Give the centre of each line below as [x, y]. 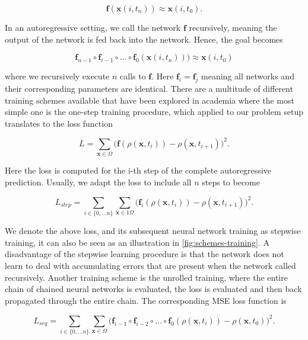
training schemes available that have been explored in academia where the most [150, 100]
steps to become [231, 182]
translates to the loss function [59, 123]
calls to [133, 76]
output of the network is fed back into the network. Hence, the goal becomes [144, 39]
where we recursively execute [57, 76]
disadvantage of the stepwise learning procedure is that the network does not [145, 254]
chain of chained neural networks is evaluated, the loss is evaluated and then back [153, 289]
